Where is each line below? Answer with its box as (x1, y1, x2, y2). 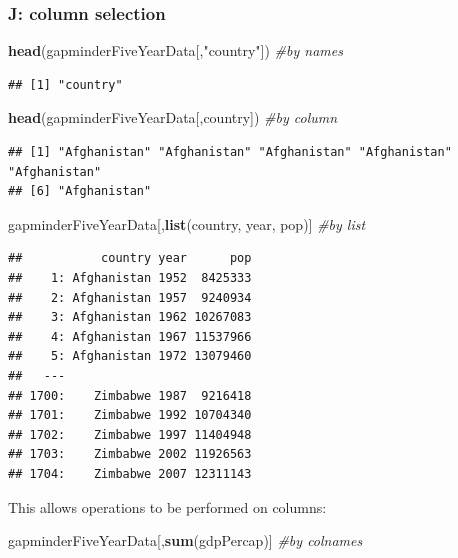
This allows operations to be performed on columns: (8, 496, 327, 517)
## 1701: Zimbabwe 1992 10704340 (8, 408, 252, 423)
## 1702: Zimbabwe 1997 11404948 (8, 427, 252, 442)
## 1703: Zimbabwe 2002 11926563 (8, 447, 252, 462)
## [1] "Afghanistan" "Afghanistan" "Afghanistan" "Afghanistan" (8, 145, 452, 159)
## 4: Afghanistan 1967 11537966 (8, 329, 252, 344)
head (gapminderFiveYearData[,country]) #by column (8, 107, 338, 128)
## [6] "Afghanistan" (8, 184, 152, 199)
